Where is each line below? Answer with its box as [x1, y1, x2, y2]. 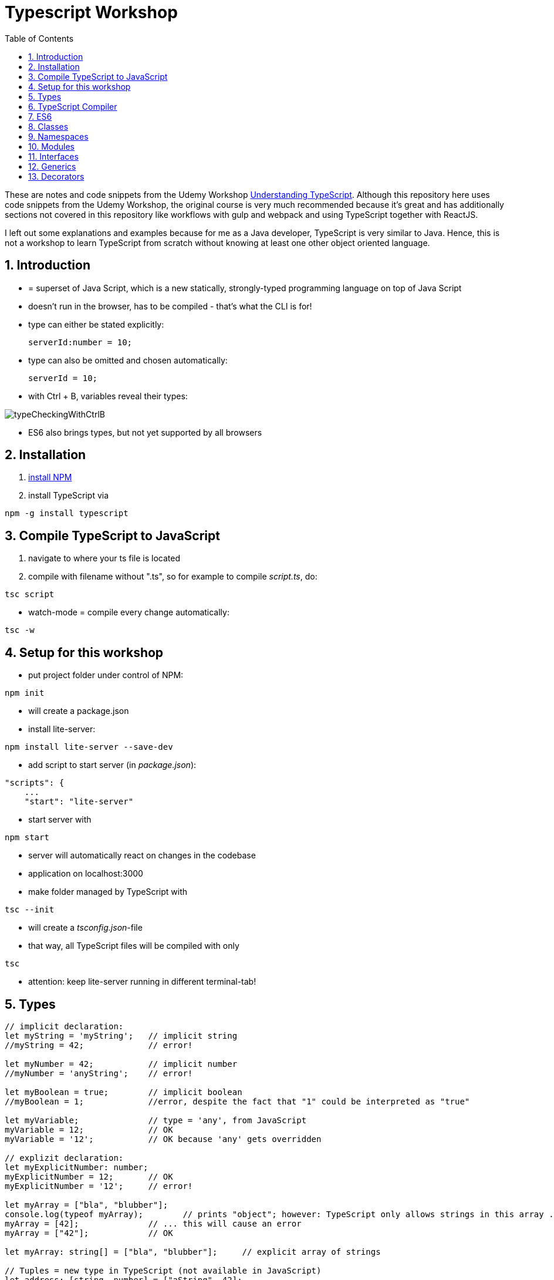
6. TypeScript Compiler [28, 101, 117, 112]
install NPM [28, 472, 72, 483]
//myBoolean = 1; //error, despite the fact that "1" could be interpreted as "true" [5, 1096, 470, 1106]
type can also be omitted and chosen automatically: [28, 355, 228, 365]
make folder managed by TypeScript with [28, 887, 188, 897]
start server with [28, 814, 92, 825]
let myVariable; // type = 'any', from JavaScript [5, 1115, 307, 1125]
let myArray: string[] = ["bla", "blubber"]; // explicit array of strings [5, 1247, 381, 1257]
